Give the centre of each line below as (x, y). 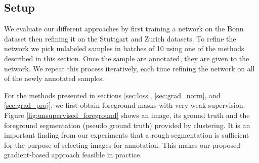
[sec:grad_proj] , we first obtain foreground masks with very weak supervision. (125, 105)
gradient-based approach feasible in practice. (73, 155)
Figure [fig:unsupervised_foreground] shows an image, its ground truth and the (127, 115)
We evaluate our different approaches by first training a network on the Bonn (124, 29)
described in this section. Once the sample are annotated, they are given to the (127, 58)
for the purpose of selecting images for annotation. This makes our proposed (122, 145)
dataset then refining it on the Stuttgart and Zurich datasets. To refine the (120, 38)
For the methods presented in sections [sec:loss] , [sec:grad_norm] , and (112, 95)
